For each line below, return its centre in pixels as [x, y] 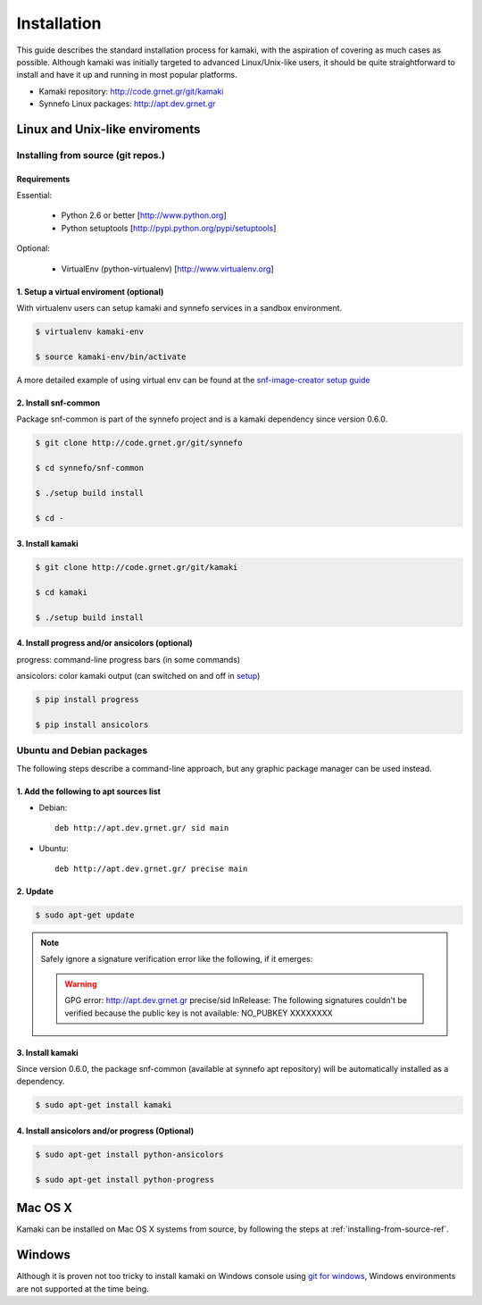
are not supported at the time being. [83, 1288]
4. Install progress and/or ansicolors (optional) [105, 643]
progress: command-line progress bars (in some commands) [129, 659]
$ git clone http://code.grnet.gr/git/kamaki [137, 568]
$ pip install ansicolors [92, 724]
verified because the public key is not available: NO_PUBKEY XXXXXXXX [199, 1013]
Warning [81, 983]
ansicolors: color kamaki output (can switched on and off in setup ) [138, 676]
